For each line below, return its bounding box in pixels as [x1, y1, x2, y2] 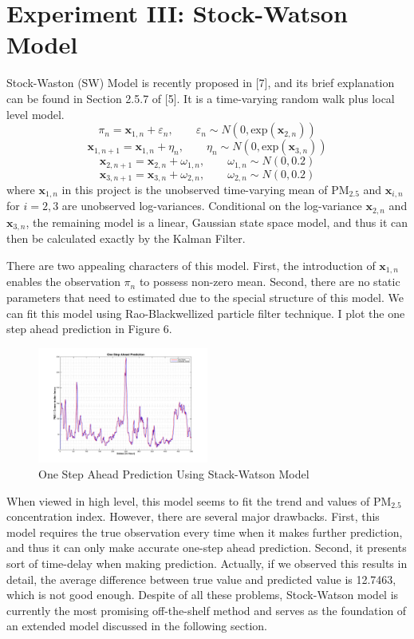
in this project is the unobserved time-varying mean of [61, 181, 328, 197]
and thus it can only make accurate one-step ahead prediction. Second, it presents [6, 539, 407, 556]
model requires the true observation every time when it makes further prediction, [6, 523, 403, 540]
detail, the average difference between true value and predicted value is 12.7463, [6, 570, 396, 587]
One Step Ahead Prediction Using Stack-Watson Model [38, 466, 310, 482]
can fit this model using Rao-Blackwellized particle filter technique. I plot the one [6, 304, 405, 321]
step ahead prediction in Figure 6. [6, 320, 172, 337]
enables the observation [6, 273, 120, 290]
